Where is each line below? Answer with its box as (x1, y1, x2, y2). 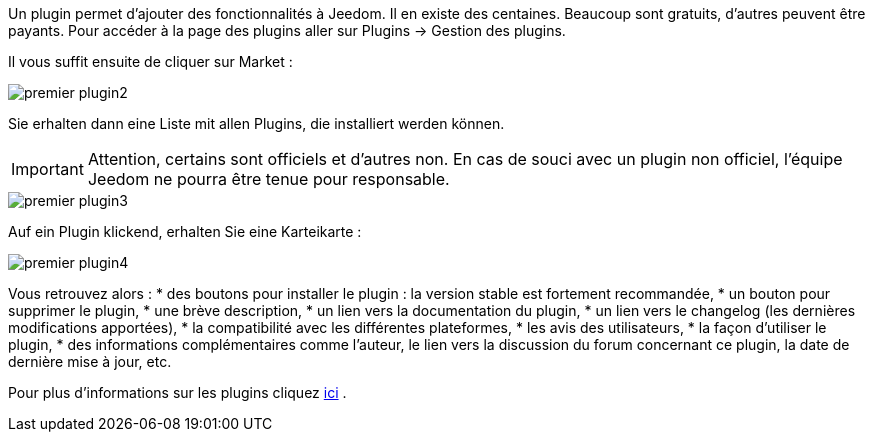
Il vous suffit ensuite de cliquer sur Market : (8, 53, 293, 70)
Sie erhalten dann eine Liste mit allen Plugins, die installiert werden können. (8, 115, 505, 132)
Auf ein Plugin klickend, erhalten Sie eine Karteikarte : (8, 223, 362, 240)
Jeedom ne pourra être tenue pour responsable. (87, 169, 450, 189)
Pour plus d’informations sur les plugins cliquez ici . (8, 384, 347, 401)
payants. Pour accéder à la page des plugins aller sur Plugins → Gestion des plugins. (8, 22, 566, 39)
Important (11, 159, 84, 179)
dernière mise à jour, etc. (8, 353, 172, 370)
